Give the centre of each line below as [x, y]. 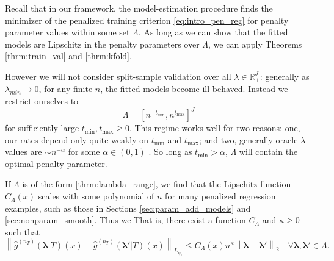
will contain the [268, 152]
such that [23, 231]
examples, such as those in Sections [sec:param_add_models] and [128, 208]
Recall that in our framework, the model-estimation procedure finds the [139, 8]
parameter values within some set [67, 32]
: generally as [285, 76]
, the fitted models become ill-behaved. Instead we [194, 89]
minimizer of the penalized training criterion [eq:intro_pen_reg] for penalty [147, 20]
